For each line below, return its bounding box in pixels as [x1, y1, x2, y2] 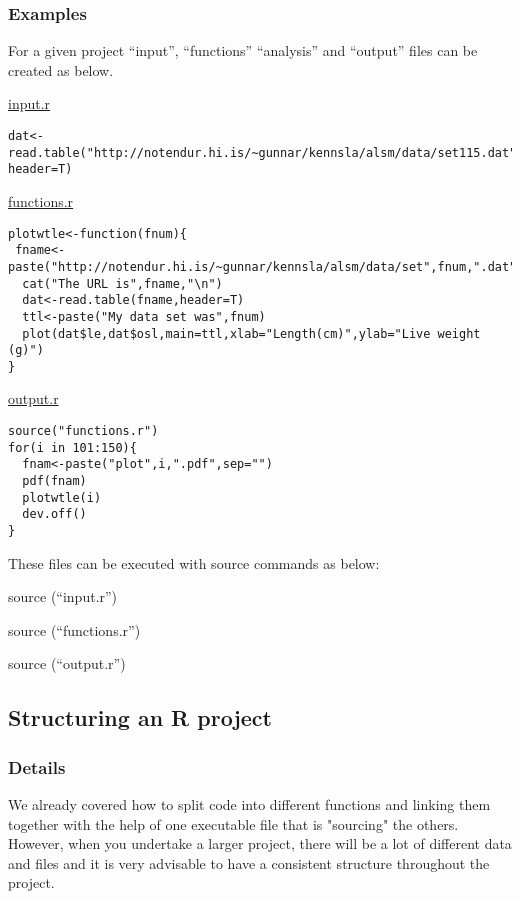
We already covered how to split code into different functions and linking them [8, 794, 491, 815]
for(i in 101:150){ [8, 440, 137, 455]
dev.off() [22, 507, 87, 522]
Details [8, 754, 66, 779]
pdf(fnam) [22, 474, 87, 489]
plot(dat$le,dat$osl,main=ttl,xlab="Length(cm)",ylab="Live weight [22, 326, 481, 341]
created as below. [8, 59, 114, 80]
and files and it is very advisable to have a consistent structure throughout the [8, 852, 490, 873]
